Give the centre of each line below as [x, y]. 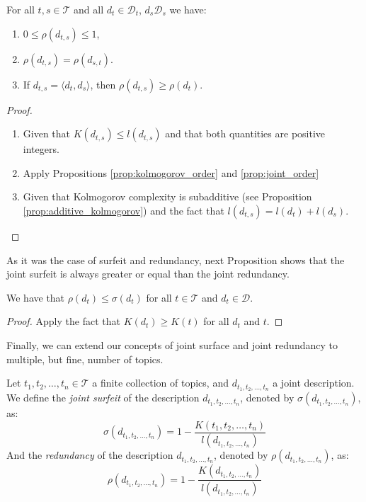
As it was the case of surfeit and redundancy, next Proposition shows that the [176, 259]
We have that [36, 297]
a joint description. [314, 383]
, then [103, 84]
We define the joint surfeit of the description [103, 397]
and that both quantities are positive [245, 133]
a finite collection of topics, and [160, 383]
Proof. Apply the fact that [63, 321]
